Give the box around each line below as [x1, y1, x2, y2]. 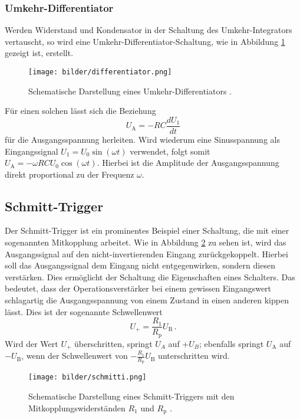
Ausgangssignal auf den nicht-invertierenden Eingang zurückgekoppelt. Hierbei [5, 247, 288, 260]
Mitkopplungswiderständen [28, 401, 126, 414]
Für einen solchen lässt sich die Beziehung [5, 104, 156, 117]
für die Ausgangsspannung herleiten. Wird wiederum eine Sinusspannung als [5, 133, 280, 145]
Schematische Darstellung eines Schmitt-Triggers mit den [28, 390, 235, 402]
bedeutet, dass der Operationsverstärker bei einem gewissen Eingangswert [5, 282, 272, 294]
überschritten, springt [74, 337, 153, 349]
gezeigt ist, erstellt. [5, 47, 74, 59]
